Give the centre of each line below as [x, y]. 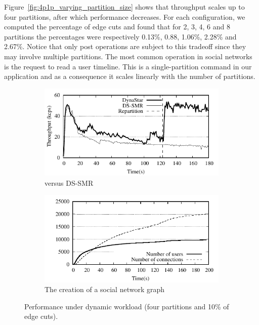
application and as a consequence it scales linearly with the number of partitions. [130, 76]
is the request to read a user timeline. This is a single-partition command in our [128, 66]
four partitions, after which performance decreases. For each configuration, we [125, 16]
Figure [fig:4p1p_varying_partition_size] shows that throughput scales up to [124, 7]
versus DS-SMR [69, 182]
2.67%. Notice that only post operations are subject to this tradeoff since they [125, 46]
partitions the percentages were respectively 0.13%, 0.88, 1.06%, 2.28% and [120, 36]
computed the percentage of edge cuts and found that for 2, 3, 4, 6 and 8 [117, 27]
